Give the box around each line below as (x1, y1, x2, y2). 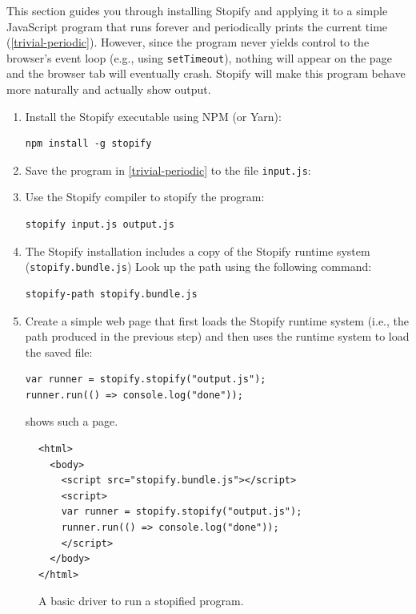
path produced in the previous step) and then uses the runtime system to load (25, 328, 410, 345)
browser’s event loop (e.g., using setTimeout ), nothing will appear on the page (6, 49, 392, 66)
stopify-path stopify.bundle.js (25, 288, 198, 300)
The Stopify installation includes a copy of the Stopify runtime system (25, 242, 370, 259)
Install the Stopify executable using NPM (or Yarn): (25, 107, 282, 124)
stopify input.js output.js (25, 219, 174, 231)
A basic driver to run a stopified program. (38, 592, 244, 609)
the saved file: (25, 343, 93, 360)
